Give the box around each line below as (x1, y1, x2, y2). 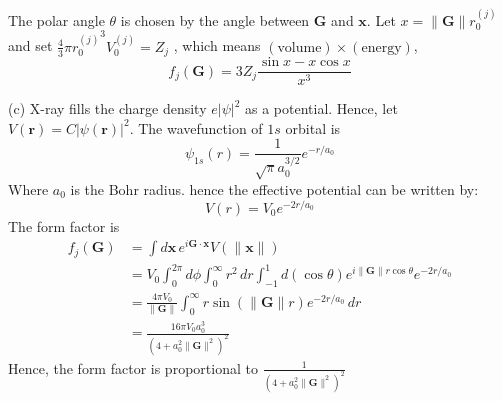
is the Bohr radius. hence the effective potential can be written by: (70, 178, 479, 199)
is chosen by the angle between (120, 9, 310, 30)
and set (8, 35, 53, 56)
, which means (173, 35, 261, 56)
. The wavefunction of (129, 117, 263, 138)
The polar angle (8, 9, 105, 30)
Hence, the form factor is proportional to (8, 357, 258, 378)
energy (361, 40, 402, 55)
